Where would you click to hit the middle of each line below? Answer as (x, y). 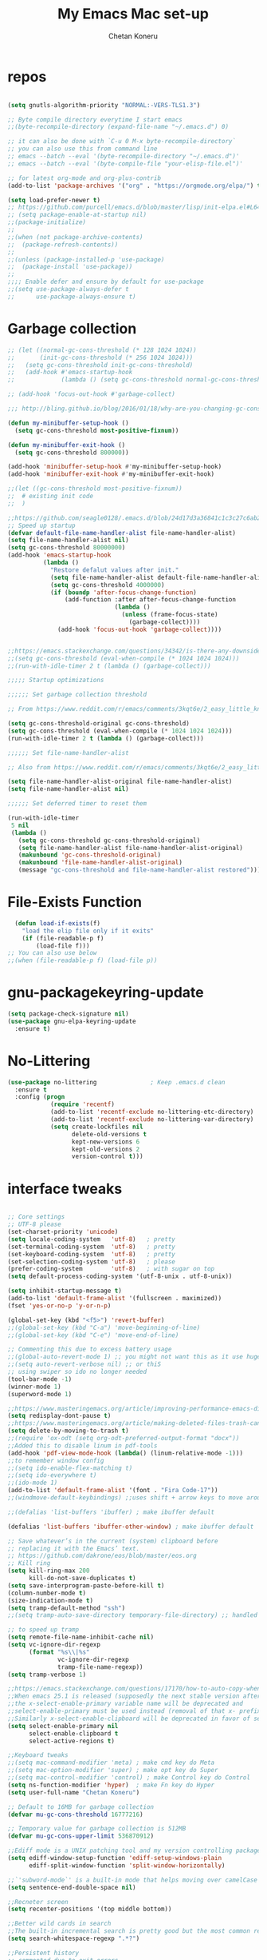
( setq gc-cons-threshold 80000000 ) (67, 548)
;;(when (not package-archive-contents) (76, 237)
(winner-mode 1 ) (34, 1387)
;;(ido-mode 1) (33, 1483)
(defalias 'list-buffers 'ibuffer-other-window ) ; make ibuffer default (131, 1527)
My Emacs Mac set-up (133, 14)
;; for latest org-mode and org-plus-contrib (84, 178)
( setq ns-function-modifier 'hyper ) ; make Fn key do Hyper (111, 1785)
